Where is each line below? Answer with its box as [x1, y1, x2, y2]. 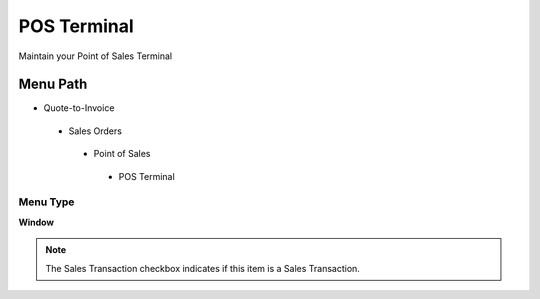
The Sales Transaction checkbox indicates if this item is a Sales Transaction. [45, 262, 360, 274]
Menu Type [18, 195, 75, 209]
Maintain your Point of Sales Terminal [18, 50, 173, 62]
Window [18, 216, 55, 228]
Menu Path [18, 76, 88, 93]
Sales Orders [68, 125, 122, 137]
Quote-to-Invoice [43, 102, 115, 114]
